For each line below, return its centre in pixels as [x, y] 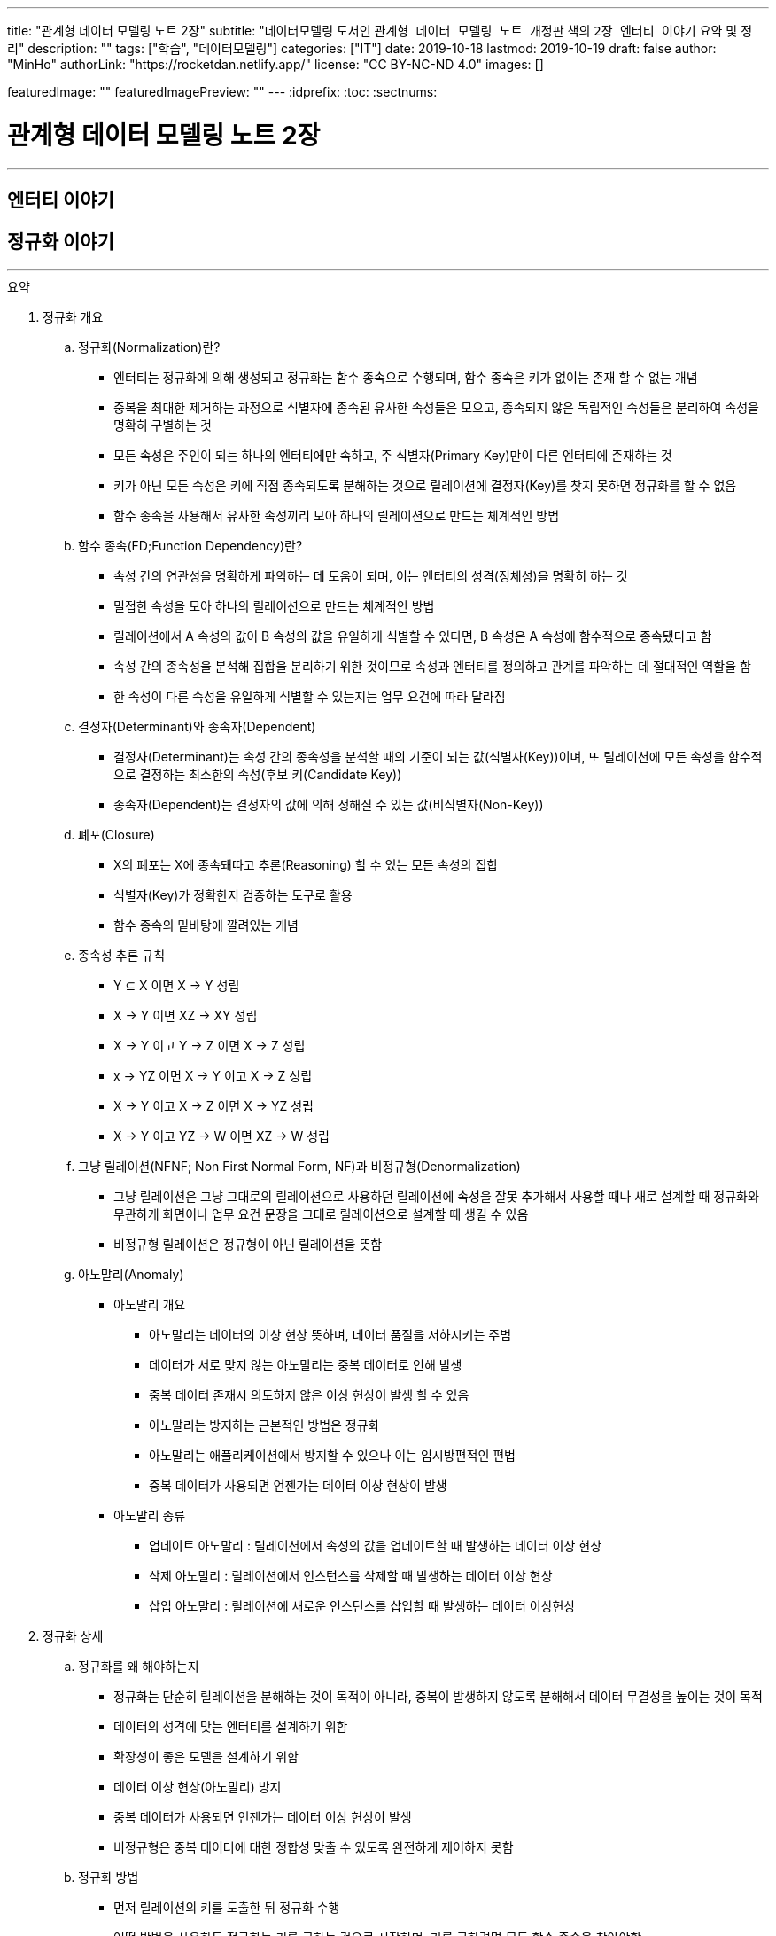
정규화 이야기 [61, 242]
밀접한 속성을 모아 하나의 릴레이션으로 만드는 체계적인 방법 [274, 605]
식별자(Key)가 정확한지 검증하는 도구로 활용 [233, 894]
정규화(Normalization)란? [149, 347]
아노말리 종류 [150, 1515]
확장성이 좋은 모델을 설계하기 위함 [206, 1756]
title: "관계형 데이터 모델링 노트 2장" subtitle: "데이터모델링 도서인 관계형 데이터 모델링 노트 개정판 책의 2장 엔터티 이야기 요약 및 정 [380, 31]
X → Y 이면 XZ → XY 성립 [186, 1015]
